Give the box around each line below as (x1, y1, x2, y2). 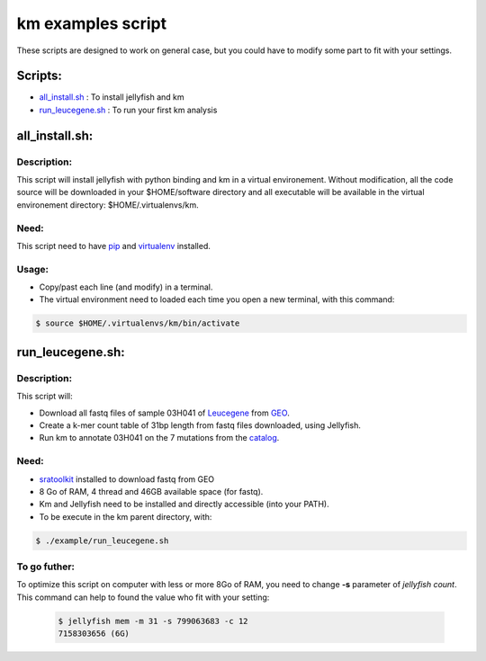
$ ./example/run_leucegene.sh (35, 535, 169, 546)
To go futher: (16, 560, 76, 573)
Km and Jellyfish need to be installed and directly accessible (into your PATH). (39, 499, 329, 510)
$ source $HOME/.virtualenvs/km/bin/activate (35, 318, 240, 328)
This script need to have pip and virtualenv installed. (16, 240, 211, 251)
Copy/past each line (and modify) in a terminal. (39, 281, 213, 292)
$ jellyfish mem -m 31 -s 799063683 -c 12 (58, 616, 248, 626)
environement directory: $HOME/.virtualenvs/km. (16, 199, 199, 210)
